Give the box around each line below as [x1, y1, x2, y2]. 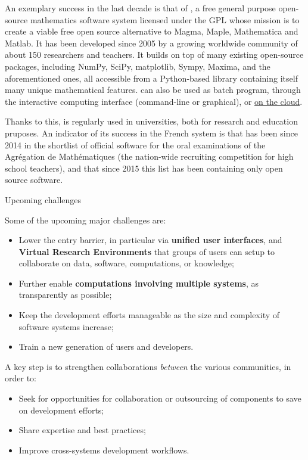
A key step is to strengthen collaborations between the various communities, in [5, 360, 291, 372]
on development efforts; [18, 403, 104, 416]
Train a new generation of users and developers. [18, 340, 194, 353]
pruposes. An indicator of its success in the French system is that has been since [5, 126, 298, 139]
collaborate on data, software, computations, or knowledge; [18, 257, 234, 269]
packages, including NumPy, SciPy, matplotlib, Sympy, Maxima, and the [5, 60, 270, 72]
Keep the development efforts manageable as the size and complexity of [18, 309, 280, 321]
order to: [5, 372, 36, 384]
